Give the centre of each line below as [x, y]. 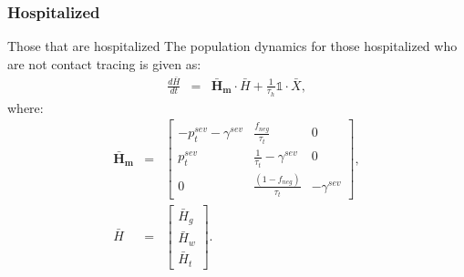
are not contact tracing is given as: [104, 63]
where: [26, 107]
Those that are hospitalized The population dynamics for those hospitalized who [232, 46]
